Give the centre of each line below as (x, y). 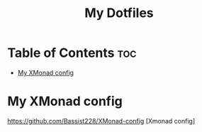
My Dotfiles (119, 13)
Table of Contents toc (72, 53)
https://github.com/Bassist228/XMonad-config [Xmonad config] (101, 121)
